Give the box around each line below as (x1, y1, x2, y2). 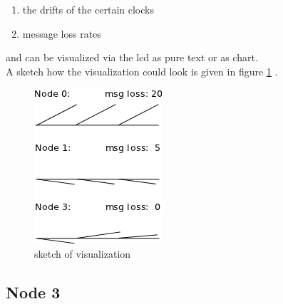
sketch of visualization (34, 246, 131, 261)
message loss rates (22, 26, 101, 41)
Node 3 (6, 281, 61, 303)
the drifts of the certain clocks (22, 2, 154, 16)
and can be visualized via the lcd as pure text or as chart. (6, 50, 258, 65)
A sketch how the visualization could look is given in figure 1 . (6, 63, 278, 78)
